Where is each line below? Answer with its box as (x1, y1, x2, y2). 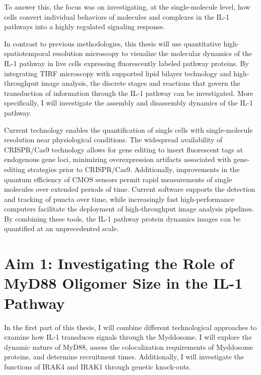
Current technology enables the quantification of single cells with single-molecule (4, 124, 253, 135)
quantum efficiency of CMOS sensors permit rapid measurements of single (4, 174, 232, 184)
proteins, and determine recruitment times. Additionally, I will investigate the (4, 351, 244, 362)
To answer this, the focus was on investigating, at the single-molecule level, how (4, 2, 250, 12)
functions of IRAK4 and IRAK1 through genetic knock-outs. (4, 361, 191, 371)
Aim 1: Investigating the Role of (4, 253, 234, 274)
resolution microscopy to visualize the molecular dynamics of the (52, 48, 252, 59)
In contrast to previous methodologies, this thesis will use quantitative (4, 38, 221, 48)
